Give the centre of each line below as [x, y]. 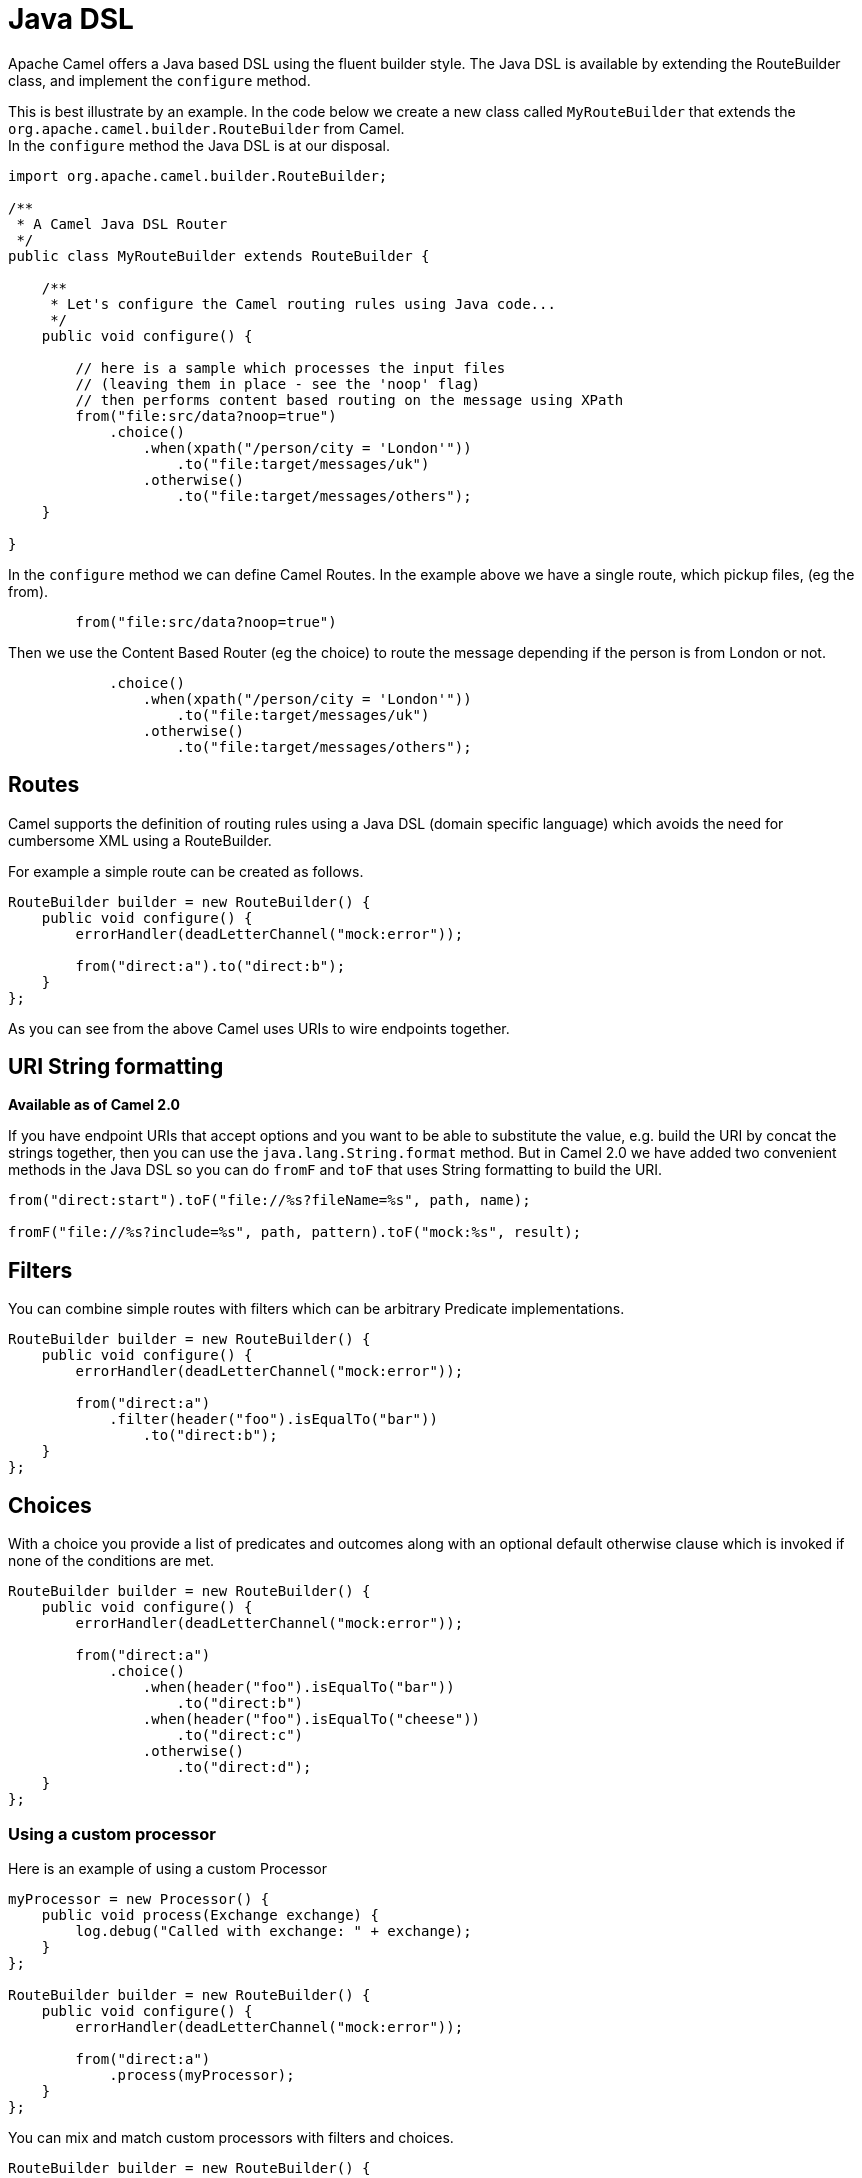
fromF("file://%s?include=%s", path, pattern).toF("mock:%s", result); [295, 1232]
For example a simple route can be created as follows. [186, 871]
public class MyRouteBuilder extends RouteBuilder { [219, 255]
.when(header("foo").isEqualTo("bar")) [298, 1687]
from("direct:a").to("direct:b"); [210, 965]
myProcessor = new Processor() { [139, 1898]
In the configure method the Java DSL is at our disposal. [199, 145]
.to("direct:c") [240, 1735]
